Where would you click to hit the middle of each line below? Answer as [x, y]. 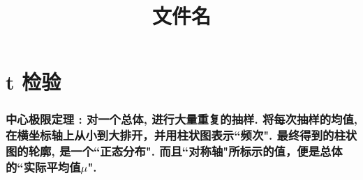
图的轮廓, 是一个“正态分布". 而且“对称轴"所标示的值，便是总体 [174, 151]
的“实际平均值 [43, 167]
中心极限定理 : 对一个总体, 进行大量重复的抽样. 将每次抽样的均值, [181, 119]
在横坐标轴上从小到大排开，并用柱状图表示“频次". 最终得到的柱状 [181, 135]
